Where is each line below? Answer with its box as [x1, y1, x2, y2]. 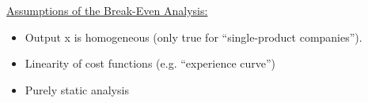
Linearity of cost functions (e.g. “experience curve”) [25, 55, 276, 72]
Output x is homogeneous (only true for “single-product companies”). [25, 28, 362, 45]
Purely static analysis [25, 81, 129, 97]
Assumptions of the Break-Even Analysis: [6, 2, 208, 18]
